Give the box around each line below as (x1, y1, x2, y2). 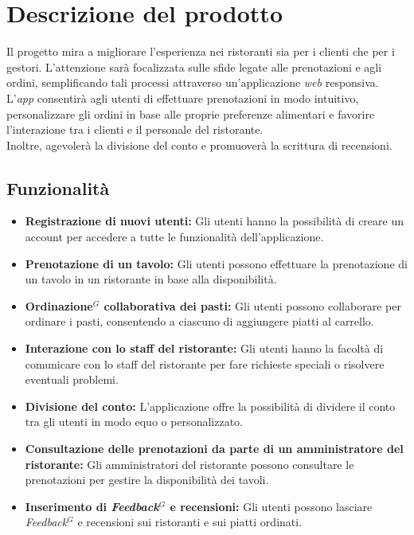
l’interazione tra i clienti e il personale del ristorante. (6, 121, 264, 138)
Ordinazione (25, 297, 93, 314)
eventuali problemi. (25, 371, 119, 388)
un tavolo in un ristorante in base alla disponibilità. (25, 271, 277, 287)
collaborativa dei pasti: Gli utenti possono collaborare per (103, 297, 401, 314)
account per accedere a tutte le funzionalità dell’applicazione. (25, 228, 324, 245)
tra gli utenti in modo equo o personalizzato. (25, 413, 243, 430)
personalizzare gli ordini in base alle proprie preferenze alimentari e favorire (6, 105, 375, 122)
